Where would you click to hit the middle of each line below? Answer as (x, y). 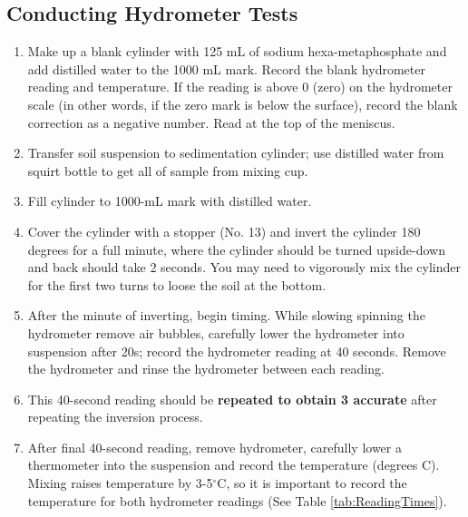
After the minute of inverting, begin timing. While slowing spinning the (226, 315)
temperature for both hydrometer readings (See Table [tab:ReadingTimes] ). (237, 500)
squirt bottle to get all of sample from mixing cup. (168, 170)
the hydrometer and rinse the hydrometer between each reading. (206, 369)
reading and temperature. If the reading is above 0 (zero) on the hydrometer (240, 87)
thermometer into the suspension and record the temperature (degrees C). (234, 465)
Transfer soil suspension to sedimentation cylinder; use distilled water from (236, 153)
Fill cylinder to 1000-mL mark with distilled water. (170, 201)
